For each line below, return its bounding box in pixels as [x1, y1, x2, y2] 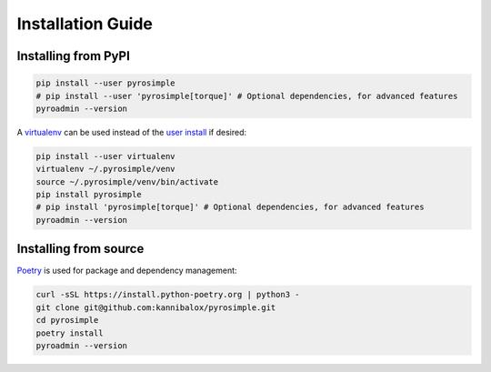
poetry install [35, 327, 104, 338]
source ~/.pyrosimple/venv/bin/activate [35, 176, 218, 186]
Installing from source [16, 241, 145, 256]
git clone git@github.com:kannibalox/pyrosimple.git [35, 302, 276, 313]
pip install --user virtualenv [35, 151, 176, 161]
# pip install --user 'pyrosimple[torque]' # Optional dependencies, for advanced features [35, 91, 458, 101]
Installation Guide [16, 14, 154, 34]
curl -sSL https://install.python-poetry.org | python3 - [35, 289, 300, 300]
